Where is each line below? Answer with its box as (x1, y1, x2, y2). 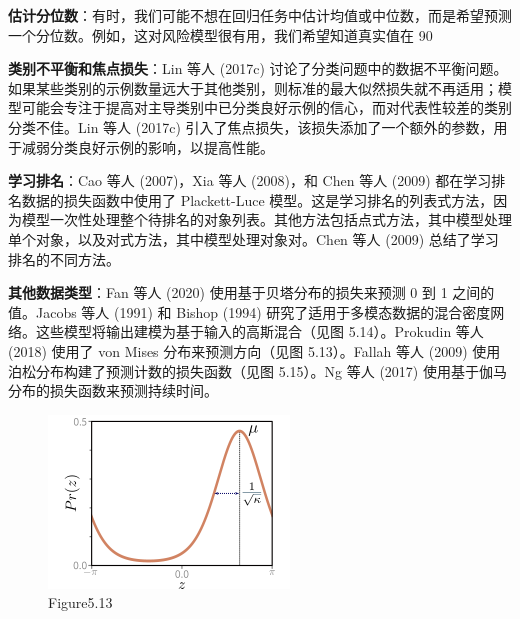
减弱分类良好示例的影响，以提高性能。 (21, 136, 274, 157)
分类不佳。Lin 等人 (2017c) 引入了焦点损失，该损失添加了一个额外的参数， (8, 116, 494, 137)
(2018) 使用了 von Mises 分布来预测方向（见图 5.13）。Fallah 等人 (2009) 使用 (8, 340, 501, 361)
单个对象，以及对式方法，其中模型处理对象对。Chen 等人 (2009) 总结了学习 (8, 228, 499, 249)
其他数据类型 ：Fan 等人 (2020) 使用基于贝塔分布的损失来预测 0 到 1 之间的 (8, 282, 495, 303)
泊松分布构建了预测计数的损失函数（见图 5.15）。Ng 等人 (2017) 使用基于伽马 (8, 360, 507, 381)
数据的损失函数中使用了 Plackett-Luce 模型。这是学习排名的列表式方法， (21, 189, 494, 210)
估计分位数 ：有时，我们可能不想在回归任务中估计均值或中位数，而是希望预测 (8, 5, 512, 25)
